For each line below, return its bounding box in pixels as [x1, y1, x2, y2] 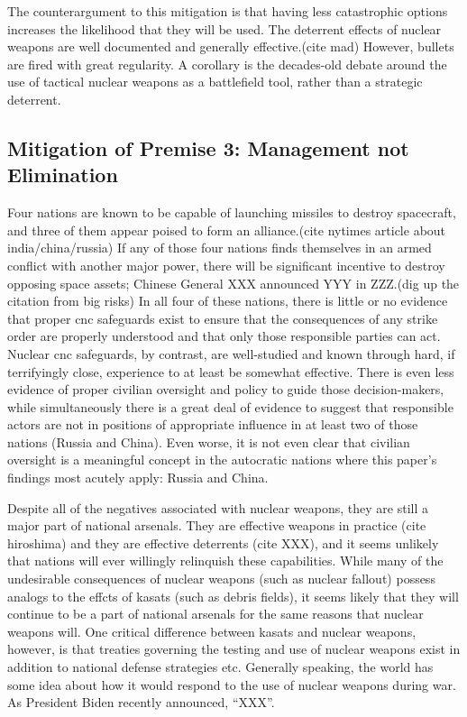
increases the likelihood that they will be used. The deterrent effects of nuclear [7, 19, 442, 38]
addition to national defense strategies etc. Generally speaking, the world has [7, 657, 434, 676]
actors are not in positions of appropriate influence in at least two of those [7, 415, 418, 434]
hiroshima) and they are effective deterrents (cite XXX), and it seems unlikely [7, 533, 439, 552]
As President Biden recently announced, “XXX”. [7, 693, 275, 712]
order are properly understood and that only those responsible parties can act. [7, 326, 441, 345]
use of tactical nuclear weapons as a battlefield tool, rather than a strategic [7, 72, 423, 91]
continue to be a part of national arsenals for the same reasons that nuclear [7, 604, 424, 623]
